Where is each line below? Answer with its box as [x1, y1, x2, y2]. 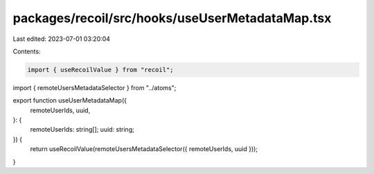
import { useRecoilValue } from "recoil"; [27, 66, 174, 73]
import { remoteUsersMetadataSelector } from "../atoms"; [12, 83, 177, 92]
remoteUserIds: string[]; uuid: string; [30, 125, 134, 134]
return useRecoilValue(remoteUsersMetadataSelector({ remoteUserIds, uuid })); [30, 145, 258, 153]
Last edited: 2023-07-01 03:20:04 [12, 35, 111, 43]
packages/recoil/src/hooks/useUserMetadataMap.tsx [12, 10, 332, 26]
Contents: [12, 47, 41, 55]
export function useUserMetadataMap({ [12, 96, 127, 105]
